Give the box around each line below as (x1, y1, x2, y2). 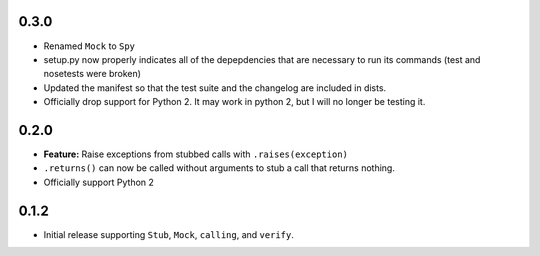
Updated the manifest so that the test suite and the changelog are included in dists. (43, 81, 387, 94)
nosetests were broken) (43, 68, 142, 80)
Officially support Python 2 (43, 176, 155, 188)
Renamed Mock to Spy (43, 40, 135, 52)
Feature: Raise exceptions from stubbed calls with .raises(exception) (43, 148, 349, 160)
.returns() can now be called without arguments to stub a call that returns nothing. (43, 162, 395, 174)
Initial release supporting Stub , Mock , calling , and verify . (43, 228, 294, 240)
